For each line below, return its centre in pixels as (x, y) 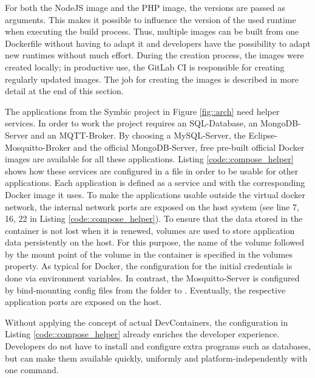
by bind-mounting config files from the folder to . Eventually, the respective (145, 290)
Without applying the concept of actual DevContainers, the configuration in (147, 322)
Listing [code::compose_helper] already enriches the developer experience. (142, 334)
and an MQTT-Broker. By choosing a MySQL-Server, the (138, 135)
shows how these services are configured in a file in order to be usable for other (152, 170)
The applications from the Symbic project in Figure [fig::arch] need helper (142, 111)
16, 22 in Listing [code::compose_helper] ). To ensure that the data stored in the (154, 218)
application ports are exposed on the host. (83, 302)
